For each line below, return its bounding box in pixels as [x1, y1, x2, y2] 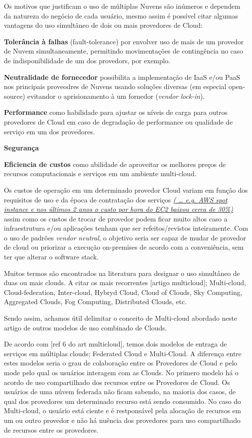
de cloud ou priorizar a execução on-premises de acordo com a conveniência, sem [4, 242, 244, 252]
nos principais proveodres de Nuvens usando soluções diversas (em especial [4, 81, 227, 91]
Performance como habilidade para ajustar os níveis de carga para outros [4, 107, 228, 117]
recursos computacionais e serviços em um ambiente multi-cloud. [4, 168, 197, 179]
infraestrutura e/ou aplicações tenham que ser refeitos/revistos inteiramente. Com [4, 223, 248, 233]
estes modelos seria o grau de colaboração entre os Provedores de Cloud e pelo [4, 358, 237, 368]
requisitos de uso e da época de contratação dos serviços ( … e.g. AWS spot [4, 194, 228, 204]
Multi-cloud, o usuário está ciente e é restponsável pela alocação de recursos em [4, 405, 241, 416]
